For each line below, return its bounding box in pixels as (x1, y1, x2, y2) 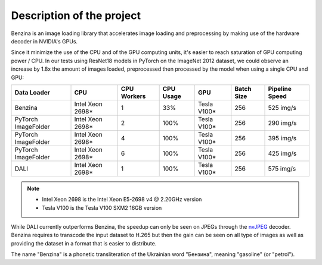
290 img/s (268, 119, 297, 127)
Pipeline (268, 84, 292, 93)
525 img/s (268, 103, 296, 112)
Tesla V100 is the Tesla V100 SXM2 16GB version (42, 204, 162, 211)
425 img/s (268, 149, 297, 157)
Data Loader (14, 88, 51, 96)
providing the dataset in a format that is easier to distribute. (11, 239, 157, 247)
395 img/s (268, 134, 297, 142)
